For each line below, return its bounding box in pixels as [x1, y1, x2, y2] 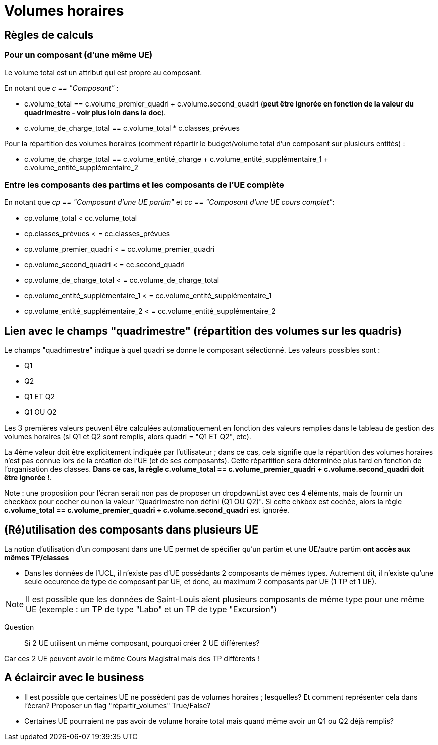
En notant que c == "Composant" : [4, 83, 119, 92]
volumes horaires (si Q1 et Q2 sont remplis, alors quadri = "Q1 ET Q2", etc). [4, 432, 251, 441]
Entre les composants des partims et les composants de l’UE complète [4, 179, 284, 190]
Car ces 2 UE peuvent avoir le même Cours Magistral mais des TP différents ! [4, 654, 260, 663]
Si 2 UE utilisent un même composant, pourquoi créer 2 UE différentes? [24, 638, 260, 647]
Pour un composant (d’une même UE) [4, 50, 153, 60]
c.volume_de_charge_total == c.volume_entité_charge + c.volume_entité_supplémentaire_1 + [24, 154, 328, 163]
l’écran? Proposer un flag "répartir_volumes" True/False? [24, 701, 211, 710]
